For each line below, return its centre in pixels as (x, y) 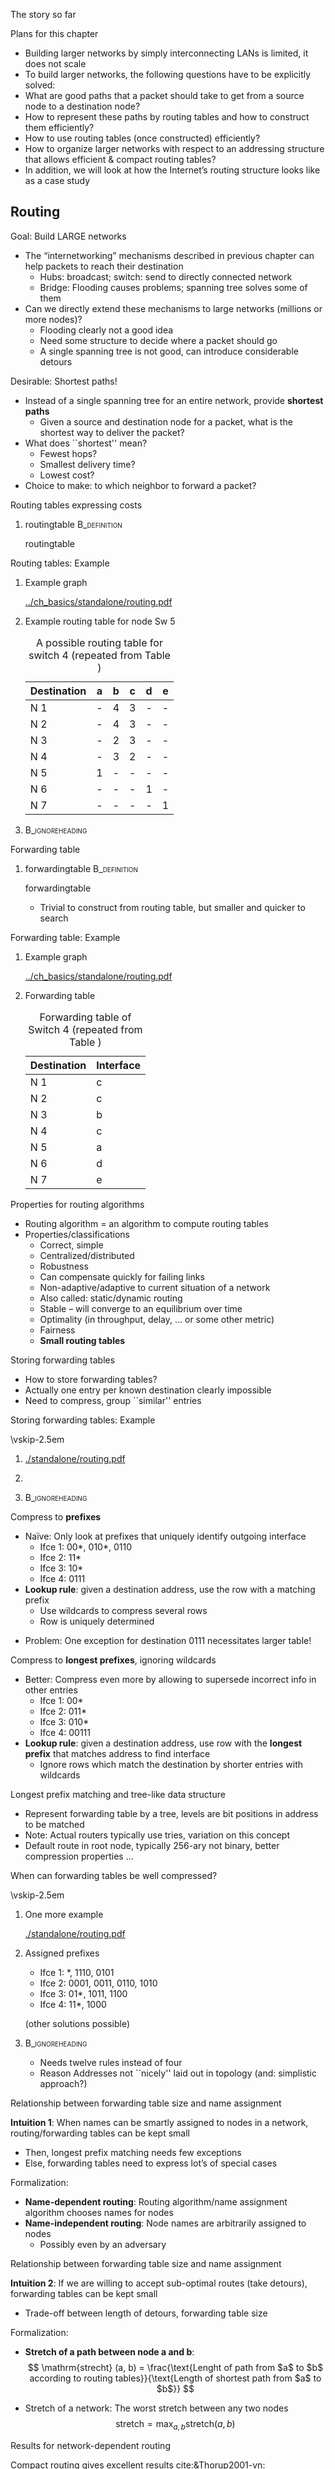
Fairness (57, 1330)
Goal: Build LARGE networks (68, 236)
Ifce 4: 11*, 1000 (73, 2004)
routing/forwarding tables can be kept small (100, 2133)
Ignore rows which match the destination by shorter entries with (171, 1764)
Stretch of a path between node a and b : (109, 2351)
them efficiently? (59, 127)
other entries (51, 1690)
